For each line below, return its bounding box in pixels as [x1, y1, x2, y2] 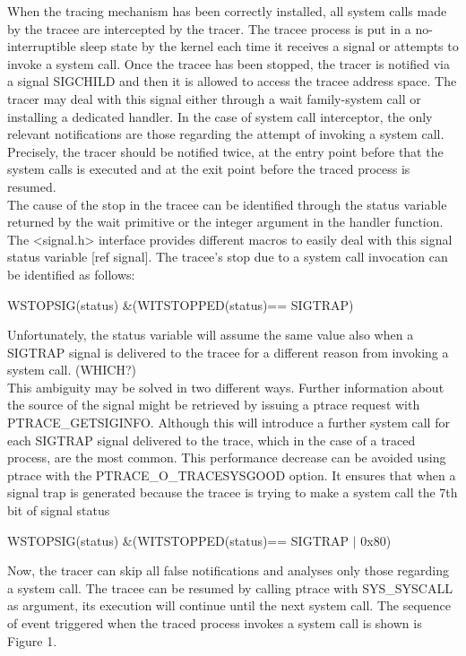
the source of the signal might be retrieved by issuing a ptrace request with [7, 395, 420, 414]
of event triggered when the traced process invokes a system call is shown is [7, 614, 422, 632]
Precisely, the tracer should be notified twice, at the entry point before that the [7, 142, 444, 160]
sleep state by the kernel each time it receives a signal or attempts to [80, 37, 459, 56]
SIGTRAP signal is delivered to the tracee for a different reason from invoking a [7, 342, 449, 361]
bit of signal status [7, 501, 110, 520]
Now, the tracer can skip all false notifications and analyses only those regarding [7, 561, 449, 580]
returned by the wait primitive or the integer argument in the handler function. [7, 212, 444, 231]
